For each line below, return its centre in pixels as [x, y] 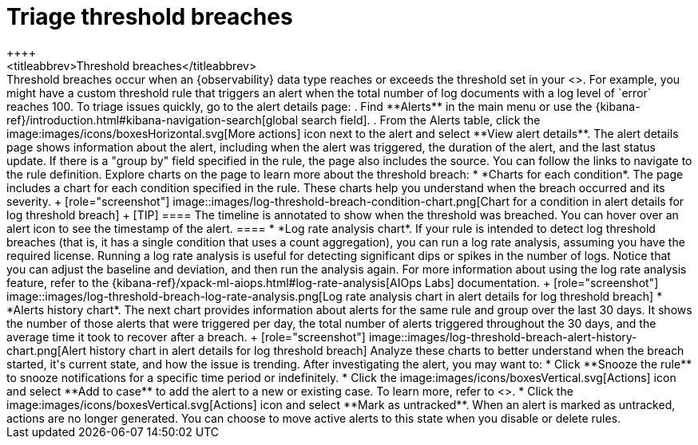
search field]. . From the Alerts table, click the [420, 120]
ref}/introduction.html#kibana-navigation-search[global [153, 120]
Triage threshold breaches [150, 17]
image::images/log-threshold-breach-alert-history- [503, 337]
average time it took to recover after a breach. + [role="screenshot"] [186, 337]
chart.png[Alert [47, 350]
